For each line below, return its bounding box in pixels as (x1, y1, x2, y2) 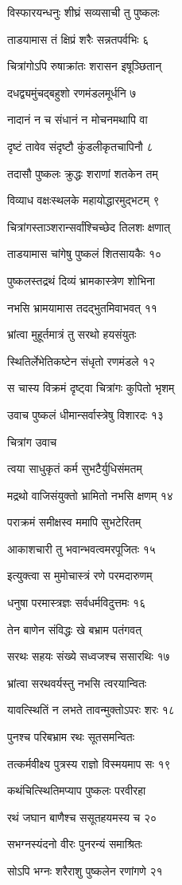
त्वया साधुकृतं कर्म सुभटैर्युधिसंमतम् (7, 460, 142, 477)
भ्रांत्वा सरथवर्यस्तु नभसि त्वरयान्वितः (7, 674, 147, 691)
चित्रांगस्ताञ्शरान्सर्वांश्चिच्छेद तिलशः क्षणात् (7, 218, 171, 235)
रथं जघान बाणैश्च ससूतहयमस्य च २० (7, 808, 157, 825)
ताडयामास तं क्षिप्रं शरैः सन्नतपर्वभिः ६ (7, 30, 149, 47)
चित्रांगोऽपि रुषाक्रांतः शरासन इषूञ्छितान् (7, 58, 162, 74)
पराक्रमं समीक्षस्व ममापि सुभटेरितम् (7, 514, 141, 530)
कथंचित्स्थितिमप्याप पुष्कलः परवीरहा (7, 782, 146, 799)
